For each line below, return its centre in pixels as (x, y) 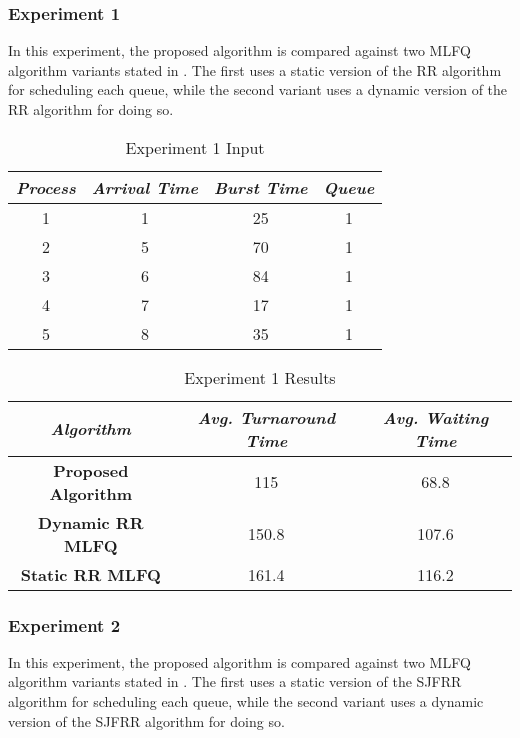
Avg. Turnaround (266, 417)
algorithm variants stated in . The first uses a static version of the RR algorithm (255, 69)
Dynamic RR (91, 522)
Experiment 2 (64, 624)
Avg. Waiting (435, 417)
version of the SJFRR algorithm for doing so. (146, 720)
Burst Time (260, 187)
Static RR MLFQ (90, 574)
